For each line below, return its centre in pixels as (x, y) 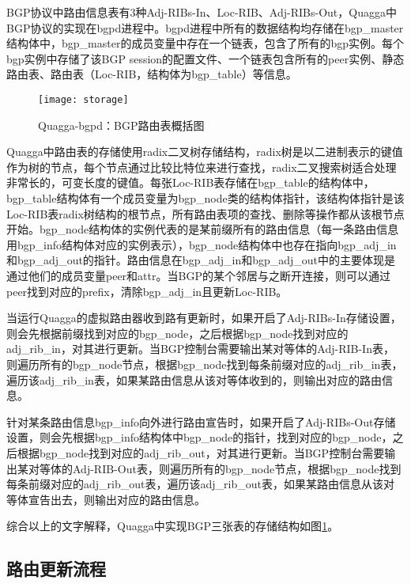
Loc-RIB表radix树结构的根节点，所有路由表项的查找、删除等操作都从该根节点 (205, 213)
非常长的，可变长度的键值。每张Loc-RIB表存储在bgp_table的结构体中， (190, 182)
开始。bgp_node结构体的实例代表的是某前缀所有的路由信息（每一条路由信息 (203, 229)
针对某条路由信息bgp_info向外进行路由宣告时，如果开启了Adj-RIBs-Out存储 (201, 421)
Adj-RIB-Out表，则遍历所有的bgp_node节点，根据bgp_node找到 (237, 468)
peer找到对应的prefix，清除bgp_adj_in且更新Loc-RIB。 (147, 291)
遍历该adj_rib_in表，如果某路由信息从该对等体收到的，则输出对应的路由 (194, 379)
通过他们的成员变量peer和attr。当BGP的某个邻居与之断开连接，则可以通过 (198, 275)
